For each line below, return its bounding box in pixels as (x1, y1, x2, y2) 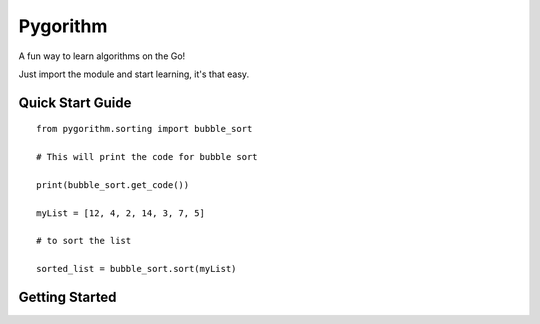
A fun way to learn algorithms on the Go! (18, 50, 186, 62)
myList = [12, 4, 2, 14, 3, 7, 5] (36, 207, 205, 219)
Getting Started (18, 289, 117, 306)
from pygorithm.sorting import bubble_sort (36, 123, 253, 135)
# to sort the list (36, 235, 132, 247)
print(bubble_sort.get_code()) (36, 179, 190, 190)
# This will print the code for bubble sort (36, 151, 259, 163)
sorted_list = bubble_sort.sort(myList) (36, 263, 237, 275)
